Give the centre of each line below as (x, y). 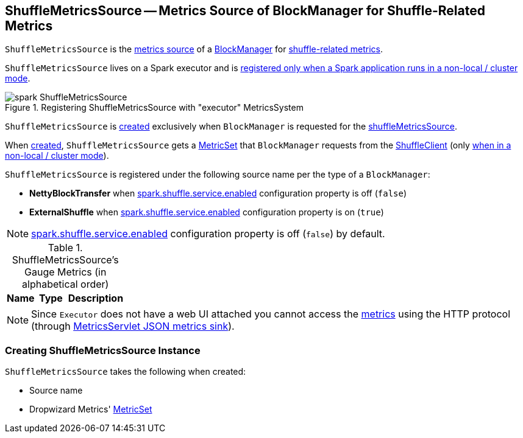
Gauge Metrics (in (66, 272)
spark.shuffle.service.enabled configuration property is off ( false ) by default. (208, 234)
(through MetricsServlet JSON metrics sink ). (133, 326)
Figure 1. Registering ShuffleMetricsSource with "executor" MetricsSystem (154, 108)
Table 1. (65, 248)
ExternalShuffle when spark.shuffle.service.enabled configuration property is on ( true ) (207, 212)
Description (96, 298)
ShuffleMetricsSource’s (65, 260)
